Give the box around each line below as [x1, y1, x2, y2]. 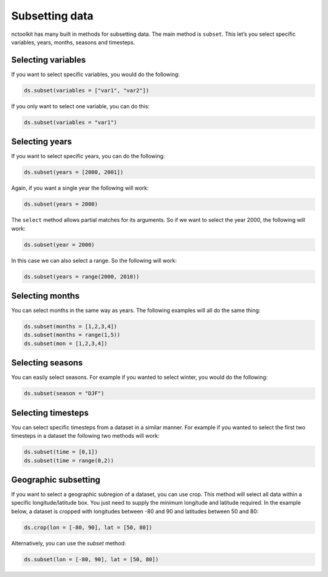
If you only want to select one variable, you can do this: [11, 102, 150, 109]
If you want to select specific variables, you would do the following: [11, 71, 180, 78]
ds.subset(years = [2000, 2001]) [24, 169, 124, 176]
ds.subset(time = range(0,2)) [24, 457, 114, 464]
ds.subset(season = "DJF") [24, 390, 104, 397]
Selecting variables [11, 55, 86, 65]
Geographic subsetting [11, 475, 100, 485]
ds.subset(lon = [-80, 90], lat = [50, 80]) [24, 556, 159, 562]
